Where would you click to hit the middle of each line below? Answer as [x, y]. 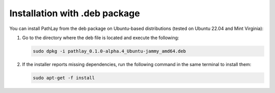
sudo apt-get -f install [64, 78]
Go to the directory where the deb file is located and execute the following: [101, 38]
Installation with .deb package [75, 13]
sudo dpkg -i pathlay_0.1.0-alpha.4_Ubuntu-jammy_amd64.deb [109, 51]
